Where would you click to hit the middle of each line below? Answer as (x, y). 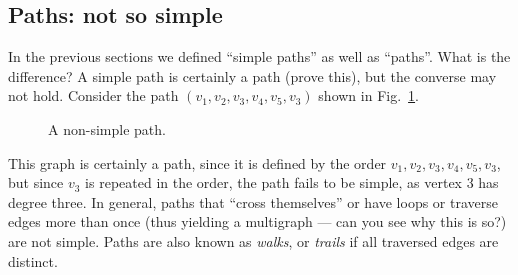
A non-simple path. (107, 128)
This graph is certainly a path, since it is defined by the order (197, 162)
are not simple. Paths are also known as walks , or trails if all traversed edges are (253, 240)
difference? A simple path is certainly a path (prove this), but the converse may (252, 75)
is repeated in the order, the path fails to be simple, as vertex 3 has (292, 182)
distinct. (33, 260)
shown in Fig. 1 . (368, 95)
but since (36, 182)
